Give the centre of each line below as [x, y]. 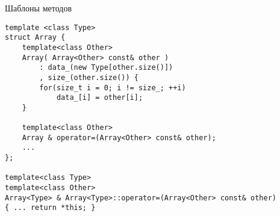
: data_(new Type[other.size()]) [106, 68]
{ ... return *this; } [50, 208]
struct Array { [35, 38]
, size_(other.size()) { [89, 77]
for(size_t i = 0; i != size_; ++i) [113, 88]
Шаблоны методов [38, 8]
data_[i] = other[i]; [100, 98]
